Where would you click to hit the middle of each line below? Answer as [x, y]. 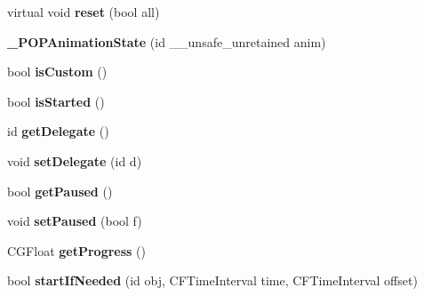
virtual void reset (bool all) [84, 12]
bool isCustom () [57, 72]
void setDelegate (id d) [75, 160]
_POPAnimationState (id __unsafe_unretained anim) [167, 41]
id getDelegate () [58, 131]
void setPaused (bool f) [75, 221]
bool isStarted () [56, 101]
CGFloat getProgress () [76, 250]
